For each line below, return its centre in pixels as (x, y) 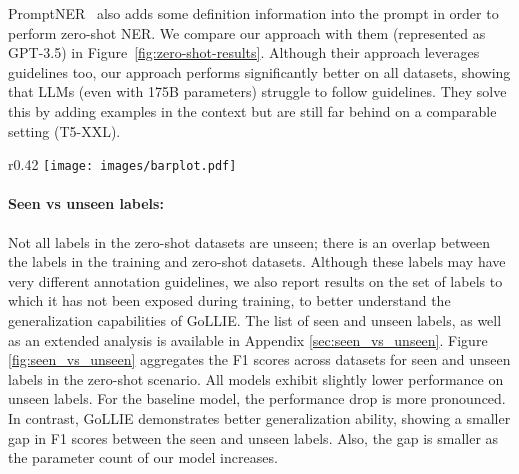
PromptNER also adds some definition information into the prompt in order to (253, 13)
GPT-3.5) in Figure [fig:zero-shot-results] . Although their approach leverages (244, 52)
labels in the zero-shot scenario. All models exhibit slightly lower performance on (256, 378)
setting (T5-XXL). (64, 130)
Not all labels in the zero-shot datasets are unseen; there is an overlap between (249, 241)
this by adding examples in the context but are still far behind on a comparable (252, 110)
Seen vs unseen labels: (86, 203)
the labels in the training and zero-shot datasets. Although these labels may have (257, 261)
